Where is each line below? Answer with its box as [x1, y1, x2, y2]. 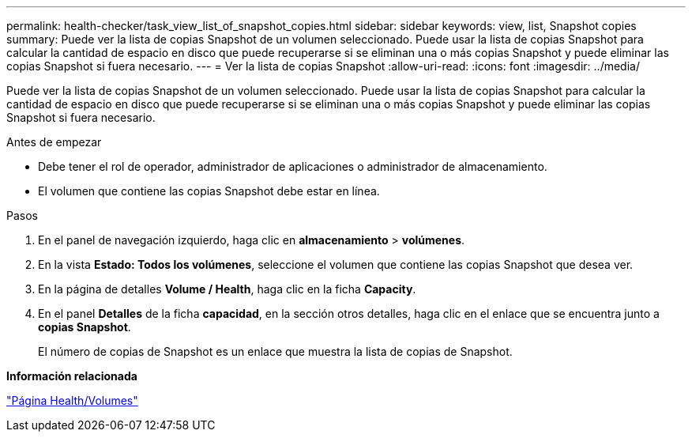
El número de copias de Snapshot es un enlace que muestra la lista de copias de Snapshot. [38, 345, 513, 358]
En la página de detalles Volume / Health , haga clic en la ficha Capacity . [38, 282, 416, 296]
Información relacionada [6, 369, 137, 383]
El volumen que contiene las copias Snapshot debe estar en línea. [38, 184, 380, 198]
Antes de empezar [6, 135, 102, 149]
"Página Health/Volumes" [6, 394, 138, 407]
